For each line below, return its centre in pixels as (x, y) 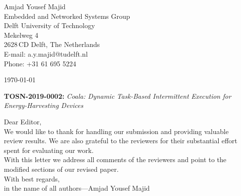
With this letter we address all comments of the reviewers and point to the (115, 159)
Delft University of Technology (50, 25)
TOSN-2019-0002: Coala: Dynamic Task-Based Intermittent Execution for (118, 96)
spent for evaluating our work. (49, 150)
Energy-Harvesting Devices (44, 105)
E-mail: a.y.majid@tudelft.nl (46, 53)
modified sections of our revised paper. (61, 169)
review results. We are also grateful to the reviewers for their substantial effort (121, 141)
